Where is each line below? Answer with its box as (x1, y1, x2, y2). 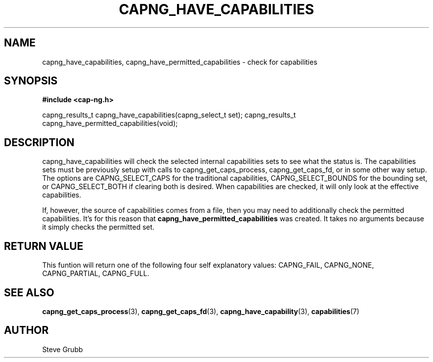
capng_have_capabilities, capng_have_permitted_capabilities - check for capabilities (42, 57, 317, 66)
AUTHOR (4, 324, 49, 337)
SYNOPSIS (4, 75, 58, 87)
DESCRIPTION (4, 136, 75, 149)
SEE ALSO (4, 286, 54, 299)
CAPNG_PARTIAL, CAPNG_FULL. (42, 269, 149, 278)
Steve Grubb (42, 345, 83, 354)
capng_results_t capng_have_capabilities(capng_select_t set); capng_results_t (42, 111, 296, 120)
